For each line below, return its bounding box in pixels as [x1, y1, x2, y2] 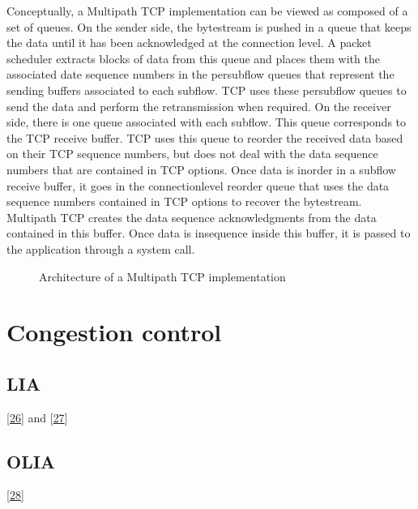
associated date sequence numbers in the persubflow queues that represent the [6, 66, 395, 83]
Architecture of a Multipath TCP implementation [39, 267, 286, 284]
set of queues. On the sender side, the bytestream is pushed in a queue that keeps [6, 18, 412, 35]
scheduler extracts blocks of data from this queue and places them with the [6, 49, 380, 66]
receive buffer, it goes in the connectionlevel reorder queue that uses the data [6, 177, 390, 194]
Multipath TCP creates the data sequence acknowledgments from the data [6, 208, 377, 225]
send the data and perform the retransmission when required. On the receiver [6, 97, 391, 114]
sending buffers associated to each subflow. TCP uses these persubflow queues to [6, 81, 407, 98]
